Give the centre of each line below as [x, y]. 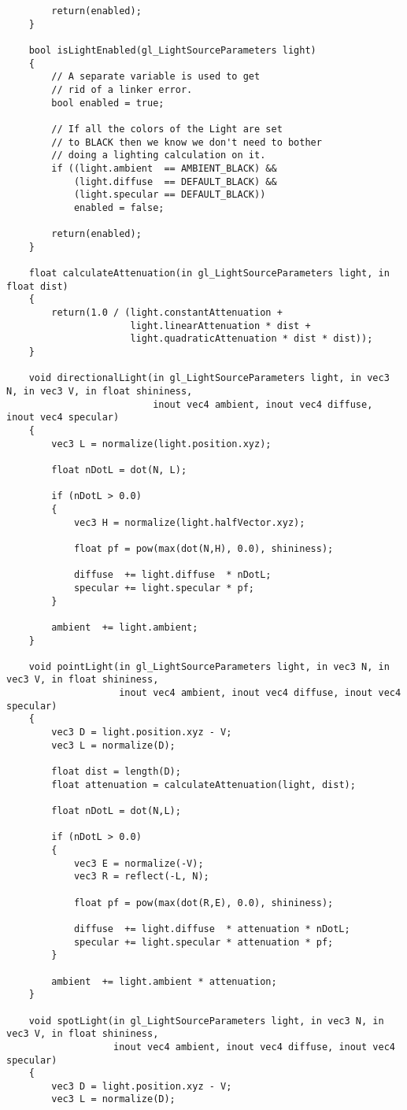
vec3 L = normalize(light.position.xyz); [161, 444]
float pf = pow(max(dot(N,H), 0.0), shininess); [203, 548]
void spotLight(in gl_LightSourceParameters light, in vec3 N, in [206, 1021]
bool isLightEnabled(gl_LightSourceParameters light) [172, 50]
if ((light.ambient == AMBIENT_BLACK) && [164, 168]
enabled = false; [119, 207]
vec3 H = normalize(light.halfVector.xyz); [189, 522]
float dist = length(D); [116, 772]
